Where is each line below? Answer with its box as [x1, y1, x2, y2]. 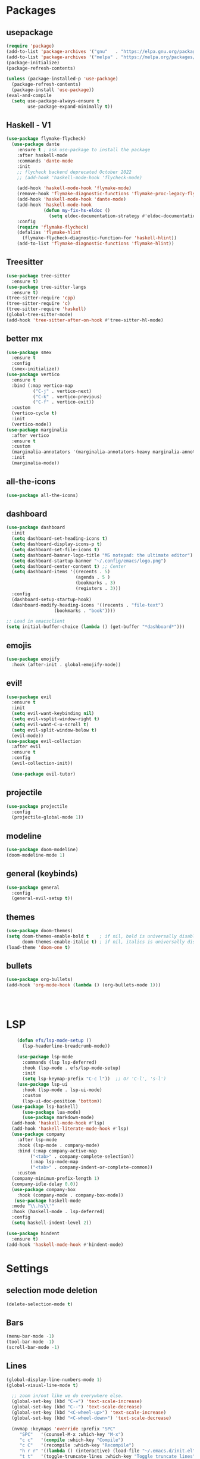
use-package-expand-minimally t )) [27, 104, 113, 110]
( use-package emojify [6, 656, 60, 662]
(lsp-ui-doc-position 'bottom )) [21, 1098, 102, 1104]
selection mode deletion [6, 1285, 98, 1295]
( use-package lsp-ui [17, 1082, 68, 1088]
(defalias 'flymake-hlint [17, 230, 82, 236]
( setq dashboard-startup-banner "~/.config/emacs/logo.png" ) [11, 558, 167, 564]
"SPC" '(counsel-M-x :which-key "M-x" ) [19, 1431, 124, 1438]
